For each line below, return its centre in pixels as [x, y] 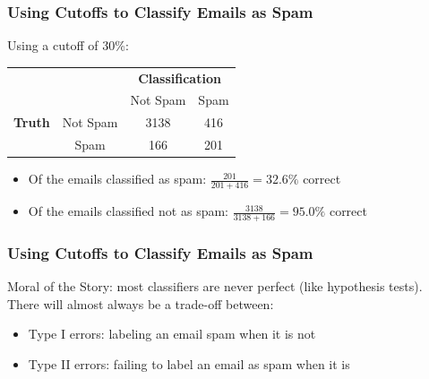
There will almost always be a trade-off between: [141, 303]
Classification [180, 78]
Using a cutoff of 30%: [68, 45]
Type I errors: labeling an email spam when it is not [172, 334]
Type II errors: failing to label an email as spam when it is [189, 363]
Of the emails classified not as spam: [128, 211]
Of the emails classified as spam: [117, 179]
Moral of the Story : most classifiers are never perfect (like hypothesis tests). [215, 286]
